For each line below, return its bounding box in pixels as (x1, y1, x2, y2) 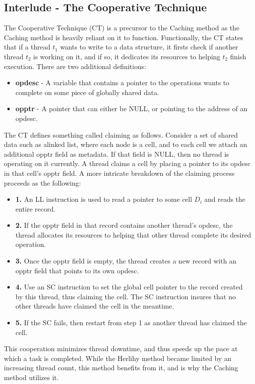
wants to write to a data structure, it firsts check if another (60, 42, 238, 52)
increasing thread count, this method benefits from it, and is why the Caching (4, 362, 238, 373)
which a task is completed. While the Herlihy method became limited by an (4, 353, 231, 363)
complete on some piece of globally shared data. (15, 87, 159, 97)
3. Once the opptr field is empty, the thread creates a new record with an (15, 256, 237, 266)
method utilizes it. (4, 372, 59, 383)
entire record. (15, 203, 56, 214)
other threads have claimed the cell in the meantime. (15, 301, 174, 311)
